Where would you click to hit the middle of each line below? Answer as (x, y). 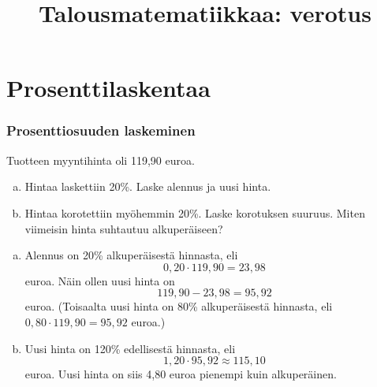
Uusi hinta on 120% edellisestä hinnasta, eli (130, 348)
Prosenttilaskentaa (108, 88)
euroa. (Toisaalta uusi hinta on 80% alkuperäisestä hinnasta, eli (179, 306)
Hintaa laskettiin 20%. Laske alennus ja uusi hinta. (148, 186)
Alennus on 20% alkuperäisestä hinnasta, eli (131, 255)
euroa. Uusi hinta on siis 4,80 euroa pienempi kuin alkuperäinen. (181, 374)
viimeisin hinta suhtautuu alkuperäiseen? (124, 228)
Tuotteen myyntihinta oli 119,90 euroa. (101, 160)
